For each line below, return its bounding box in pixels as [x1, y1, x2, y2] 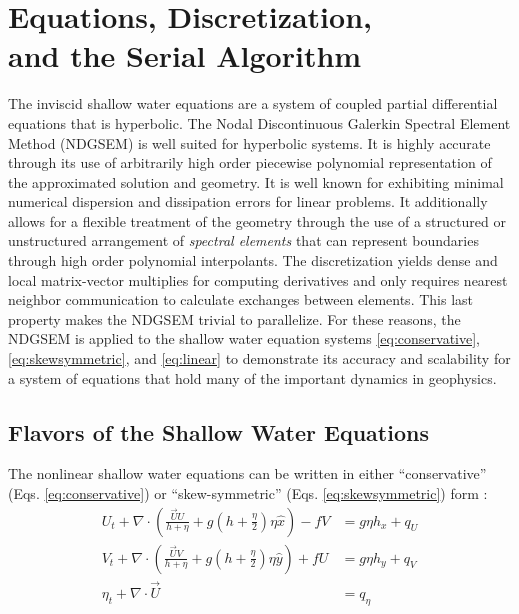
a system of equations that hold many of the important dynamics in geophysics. [8, 367, 497, 388]
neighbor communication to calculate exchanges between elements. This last [8, 289, 474, 310]
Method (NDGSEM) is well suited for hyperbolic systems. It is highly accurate [8, 132, 491, 153]
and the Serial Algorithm [8, 35, 362, 76]
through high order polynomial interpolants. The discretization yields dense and [8, 250, 498, 271]
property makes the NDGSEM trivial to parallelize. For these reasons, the [8, 308, 461, 329]
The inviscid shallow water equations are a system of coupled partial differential [8, 93, 498, 114]
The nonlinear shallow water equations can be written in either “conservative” [8, 463, 487, 484]
